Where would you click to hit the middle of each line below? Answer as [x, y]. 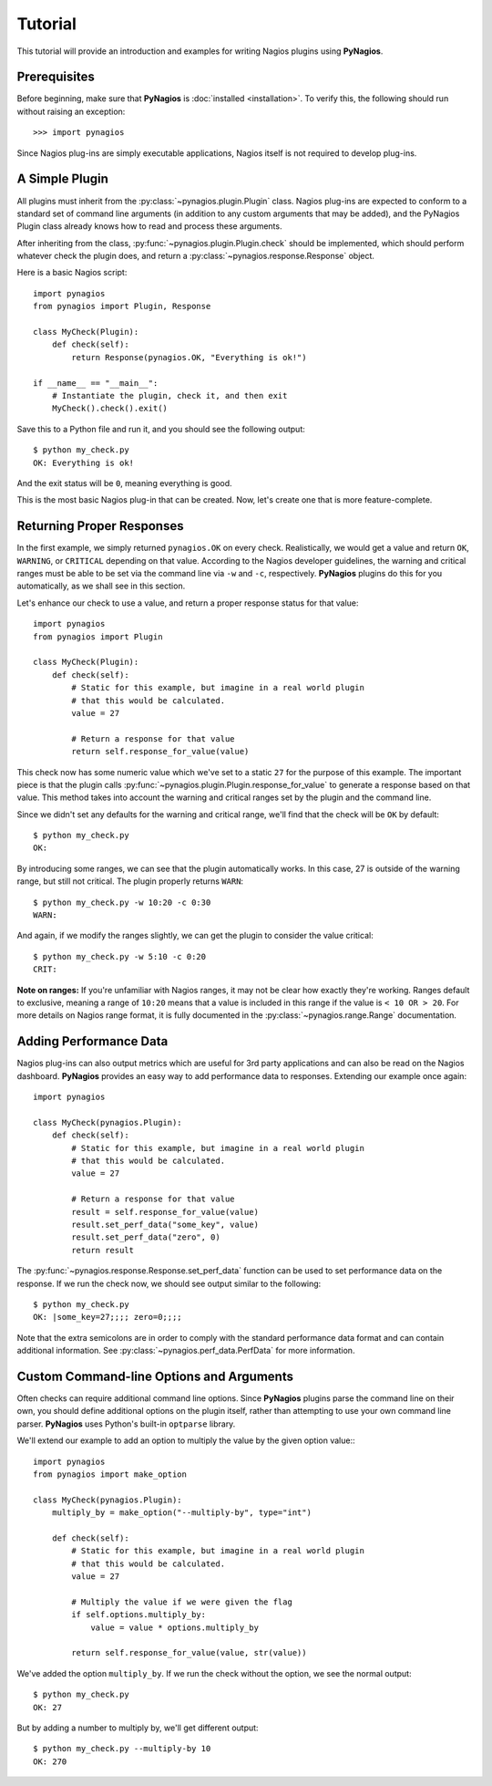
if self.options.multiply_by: [139, 1615]
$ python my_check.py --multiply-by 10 [122, 1749]
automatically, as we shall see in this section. [101, 586]
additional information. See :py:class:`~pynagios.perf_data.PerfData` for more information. [186, 1351]
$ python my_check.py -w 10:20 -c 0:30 [122, 902]
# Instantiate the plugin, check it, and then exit [169, 395]
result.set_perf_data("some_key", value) [165, 1224]
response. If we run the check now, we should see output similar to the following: [169, 1283]
